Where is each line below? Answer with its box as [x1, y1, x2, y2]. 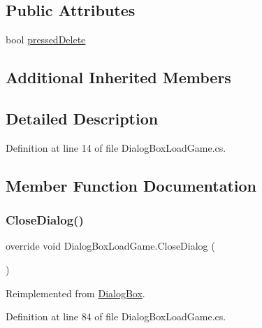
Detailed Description [6, 107, 159, 129]
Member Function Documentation [6, 174, 257, 196]
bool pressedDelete [6, 32, 86, 47]
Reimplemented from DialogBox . [6, 285, 145, 300]
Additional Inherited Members [6, 66, 231, 88]
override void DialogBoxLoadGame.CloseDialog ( [6, 238, 215, 253]
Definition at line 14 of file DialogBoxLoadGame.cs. [6, 140, 226, 155]
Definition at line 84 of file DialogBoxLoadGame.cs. [6, 309, 226, 324]
